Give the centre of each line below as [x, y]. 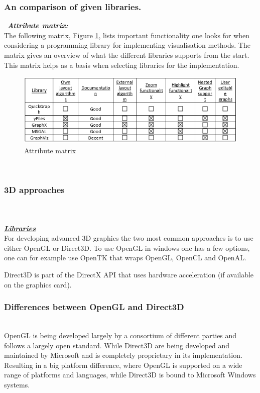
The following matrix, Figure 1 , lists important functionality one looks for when [127, 35]
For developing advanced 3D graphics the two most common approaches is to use [129, 238]
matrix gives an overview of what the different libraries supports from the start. [127, 55]
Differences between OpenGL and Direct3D [94, 307]
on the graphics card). [38, 284]
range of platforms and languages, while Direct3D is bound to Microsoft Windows [130, 375]
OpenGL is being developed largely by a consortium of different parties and [120, 335]
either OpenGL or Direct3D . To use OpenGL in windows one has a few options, [127, 248]
